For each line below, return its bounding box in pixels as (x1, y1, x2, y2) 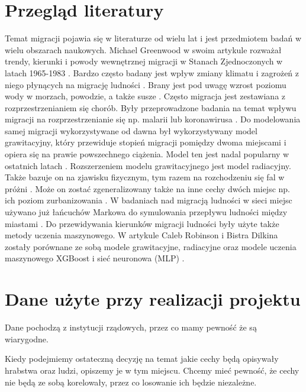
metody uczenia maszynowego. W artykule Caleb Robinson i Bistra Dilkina (5, 229, 278, 241)
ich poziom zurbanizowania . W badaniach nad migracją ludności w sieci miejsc (5, 194, 292, 206)
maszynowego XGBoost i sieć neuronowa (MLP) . (5, 252, 185, 264)
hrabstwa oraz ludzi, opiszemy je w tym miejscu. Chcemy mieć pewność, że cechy (5, 364, 299, 376)
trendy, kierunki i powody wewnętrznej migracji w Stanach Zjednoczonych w (5, 55, 283, 67)
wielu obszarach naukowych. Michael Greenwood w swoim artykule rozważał (5, 43, 282, 56)
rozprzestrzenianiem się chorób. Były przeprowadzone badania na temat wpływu (5, 101, 297, 114)
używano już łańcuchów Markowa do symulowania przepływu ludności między (5, 206, 288, 218)
